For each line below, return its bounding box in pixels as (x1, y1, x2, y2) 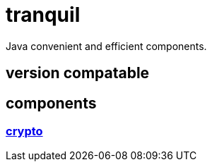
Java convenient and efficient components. (6, 39, 207, 52)
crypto (6, 124, 43, 139)
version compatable (6, 64, 150, 82)
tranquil (6, 3, 81, 27)
